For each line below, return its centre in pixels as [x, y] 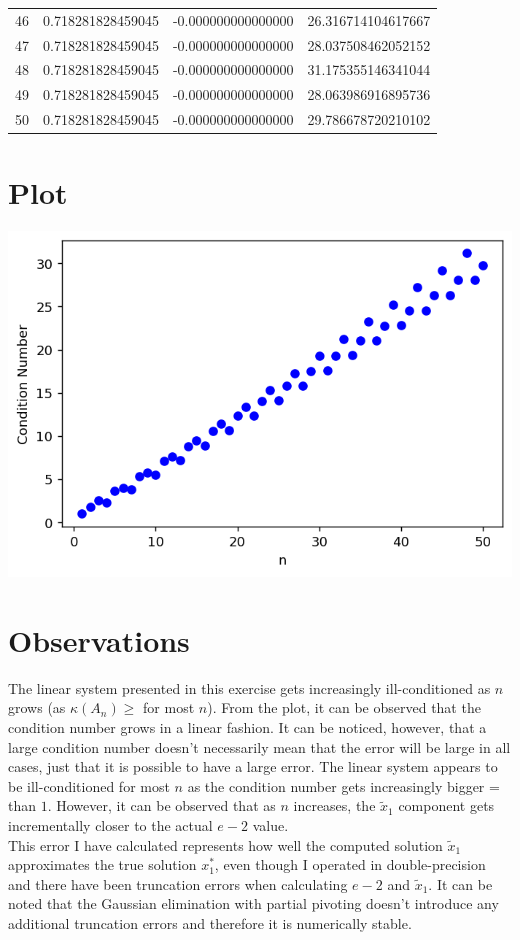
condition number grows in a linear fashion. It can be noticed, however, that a [247, 726]
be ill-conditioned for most [89, 785]
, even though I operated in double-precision [350, 864]
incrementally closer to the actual [110, 824]
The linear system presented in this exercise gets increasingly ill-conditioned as [249, 687]
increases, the [334, 805]
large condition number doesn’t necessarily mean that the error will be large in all [259, 746]
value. [270, 824]
